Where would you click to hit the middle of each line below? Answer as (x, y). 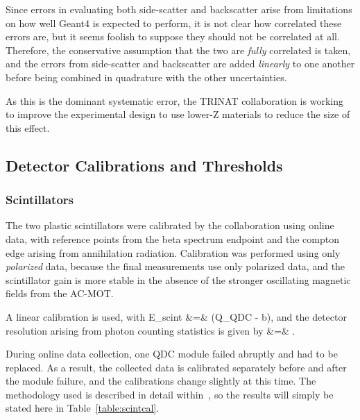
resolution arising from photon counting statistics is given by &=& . (151, 330)
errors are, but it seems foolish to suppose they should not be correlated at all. (173, 36)
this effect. (28, 127)
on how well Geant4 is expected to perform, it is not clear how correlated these (174, 23)
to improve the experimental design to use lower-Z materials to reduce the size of (178, 114)
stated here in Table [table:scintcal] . (83, 408)
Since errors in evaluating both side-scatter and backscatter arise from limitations (179, 9)
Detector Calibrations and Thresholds (144, 165)
